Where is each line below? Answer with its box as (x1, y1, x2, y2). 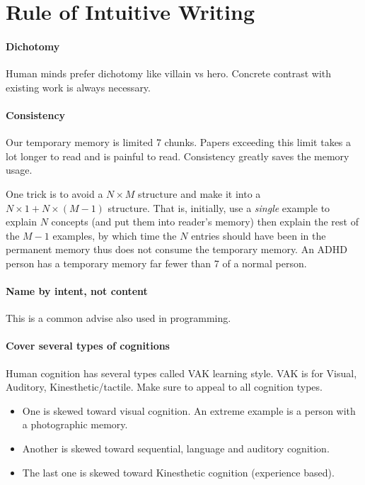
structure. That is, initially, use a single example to (108, 200, 330, 215)
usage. (6, 162, 33, 177)
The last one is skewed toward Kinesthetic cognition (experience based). (22, 464, 335, 479)
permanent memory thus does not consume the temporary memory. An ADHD (6, 242, 348, 257)
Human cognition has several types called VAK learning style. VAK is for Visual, (6, 365, 357, 380)
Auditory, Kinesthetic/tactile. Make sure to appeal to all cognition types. (6, 379, 323, 394)
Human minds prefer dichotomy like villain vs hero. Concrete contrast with (6, 66, 332, 81)
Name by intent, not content (6, 284, 148, 299)
